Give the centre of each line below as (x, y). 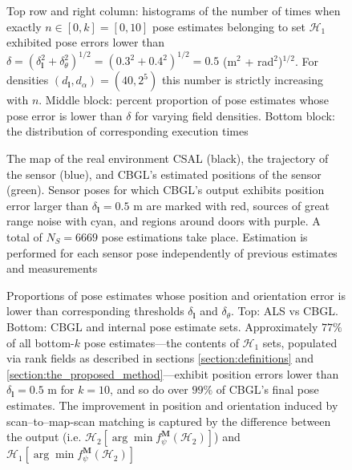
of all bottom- (40, 342)
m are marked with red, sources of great (232, 205)
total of (24, 237)
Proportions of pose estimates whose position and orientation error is (176, 295)
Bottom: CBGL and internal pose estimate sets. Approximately (162, 326)
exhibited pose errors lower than (86, 42)
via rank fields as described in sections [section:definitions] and (160, 358)
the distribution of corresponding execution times (127, 131)
